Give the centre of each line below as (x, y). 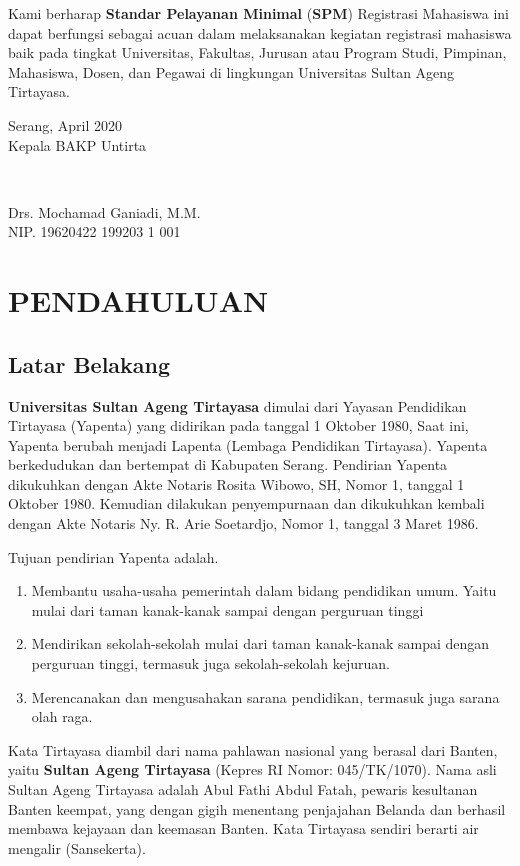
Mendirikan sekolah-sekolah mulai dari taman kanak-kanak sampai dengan (260, 643)
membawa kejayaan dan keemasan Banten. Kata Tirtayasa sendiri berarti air (243, 828)
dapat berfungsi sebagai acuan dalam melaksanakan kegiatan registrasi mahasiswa (260, 32)
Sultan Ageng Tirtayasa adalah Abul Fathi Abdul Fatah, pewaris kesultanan (243, 789)
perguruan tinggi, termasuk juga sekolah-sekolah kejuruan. (211, 663)
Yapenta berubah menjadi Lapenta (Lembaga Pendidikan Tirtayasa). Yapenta (248, 444)
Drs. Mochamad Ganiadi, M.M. (104, 211)
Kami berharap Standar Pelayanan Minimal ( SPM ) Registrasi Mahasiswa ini (258, 13)
